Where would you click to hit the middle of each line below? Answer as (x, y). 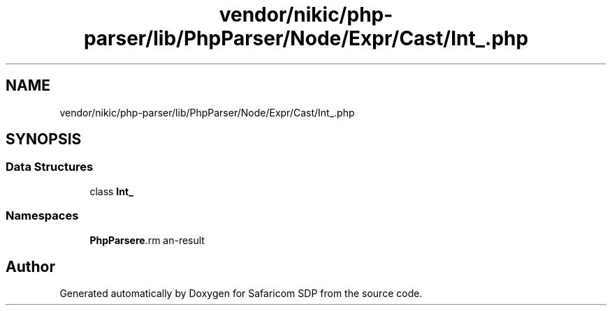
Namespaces (42, 216)
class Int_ (111, 191)
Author (30, 266)
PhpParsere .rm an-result (147, 240)
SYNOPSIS (44, 139)
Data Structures (50, 167)
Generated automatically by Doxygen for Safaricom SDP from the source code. (241, 294)
